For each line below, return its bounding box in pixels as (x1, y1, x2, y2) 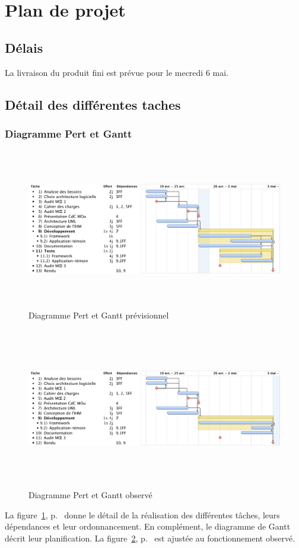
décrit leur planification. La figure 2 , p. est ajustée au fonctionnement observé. (5, 531, 295, 544)
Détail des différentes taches (5, 95, 181, 113)
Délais (5, 38, 43, 56)
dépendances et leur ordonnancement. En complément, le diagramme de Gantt (5, 520, 291, 533)
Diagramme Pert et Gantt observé (28, 489, 152, 501)
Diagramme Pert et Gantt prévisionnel (28, 309, 169, 321)
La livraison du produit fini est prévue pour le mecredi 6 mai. (5, 66, 229, 78)
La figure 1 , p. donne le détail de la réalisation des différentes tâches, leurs (5, 508, 280, 521)
